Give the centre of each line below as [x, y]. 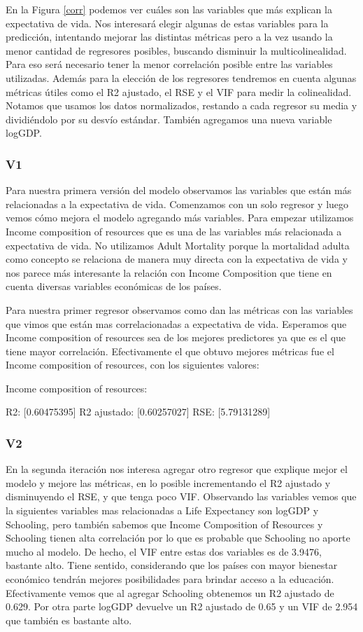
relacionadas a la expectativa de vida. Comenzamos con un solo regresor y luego [177, 204]
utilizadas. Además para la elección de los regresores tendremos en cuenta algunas [181, 77]
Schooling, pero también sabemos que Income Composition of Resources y [164, 524]
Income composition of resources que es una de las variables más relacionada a [174, 231]
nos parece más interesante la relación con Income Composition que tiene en [169, 272]
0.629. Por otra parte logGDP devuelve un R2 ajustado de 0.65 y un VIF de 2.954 [182, 606]
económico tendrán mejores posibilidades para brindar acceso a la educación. [170, 579]
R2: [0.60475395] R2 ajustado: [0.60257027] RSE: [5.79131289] [138, 412]
